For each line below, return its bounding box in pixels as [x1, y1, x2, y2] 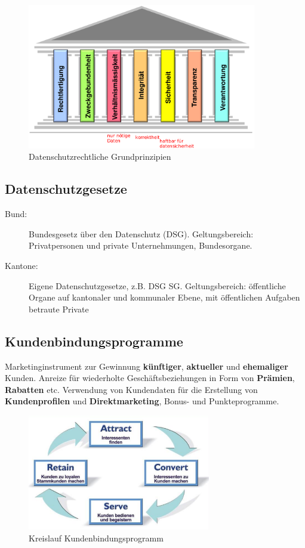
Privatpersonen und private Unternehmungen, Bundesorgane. [29, 239, 252, 252]
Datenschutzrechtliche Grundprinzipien [29, 150, 171, 163]
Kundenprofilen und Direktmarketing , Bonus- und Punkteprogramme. [5, 395, 279, 407]
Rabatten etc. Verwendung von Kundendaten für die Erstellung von [5, 383, 258, 395]
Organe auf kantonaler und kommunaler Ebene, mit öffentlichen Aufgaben [29, 291, 300, 304]
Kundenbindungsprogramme [5, 332, 183, 350]
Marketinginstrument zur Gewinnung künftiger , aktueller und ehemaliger [5, 360, 288, 372]
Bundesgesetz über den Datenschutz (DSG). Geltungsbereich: [29, 227, 254, 240]
